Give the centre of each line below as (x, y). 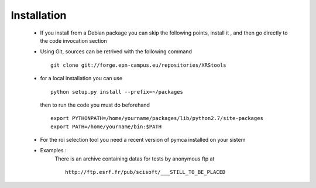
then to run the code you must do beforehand (95, 105)
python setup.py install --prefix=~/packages (117, 92)
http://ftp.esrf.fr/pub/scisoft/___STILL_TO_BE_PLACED (145, 172)
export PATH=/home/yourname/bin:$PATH (106, 127)
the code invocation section (74, 40)
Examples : (53, 151)
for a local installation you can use (81, 78)
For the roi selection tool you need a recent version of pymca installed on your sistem (143, 140)
